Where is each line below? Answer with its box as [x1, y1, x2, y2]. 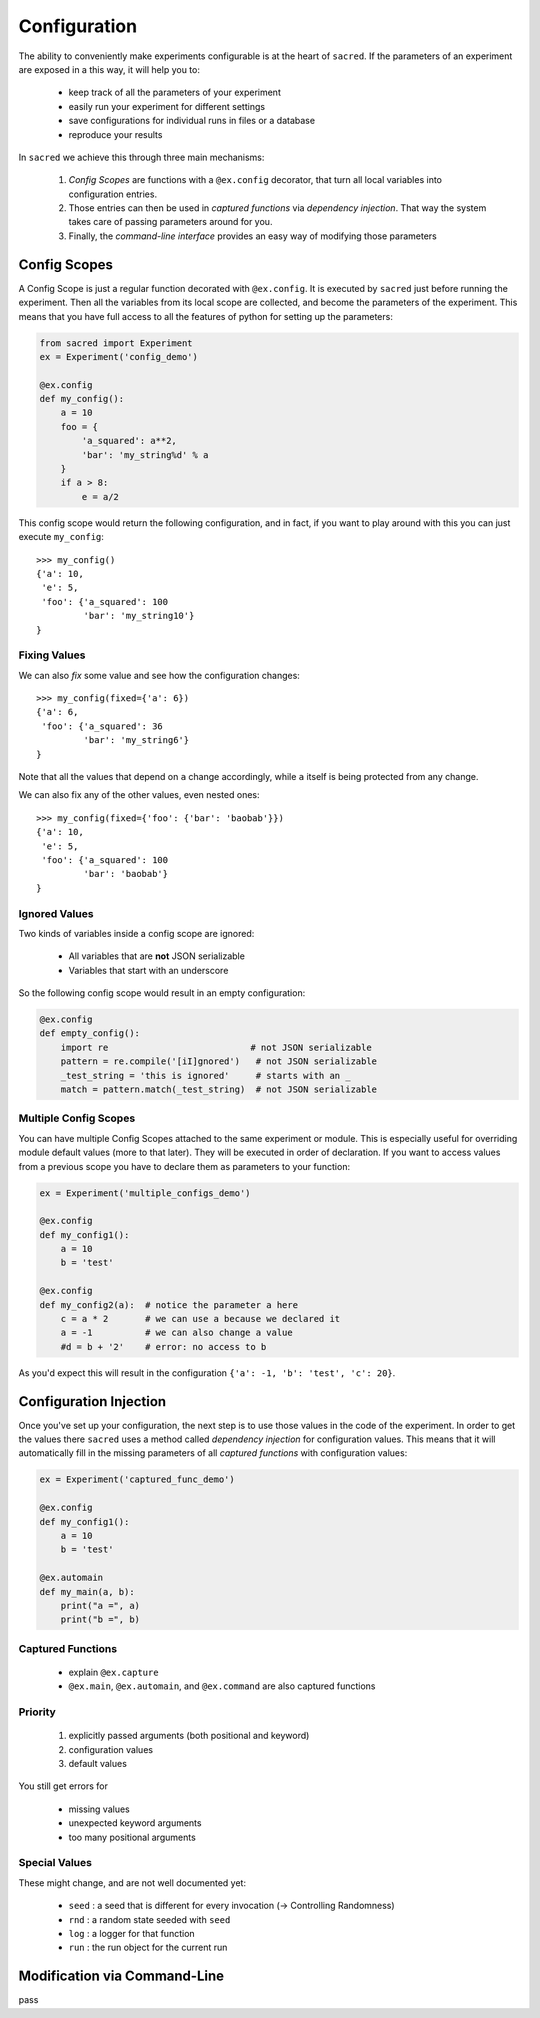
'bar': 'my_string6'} [83, 735, 190, 746]
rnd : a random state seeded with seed [68, 1913, 231, 1925]
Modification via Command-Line [18, 1968, 225, 1985]
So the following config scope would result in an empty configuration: [18, 987, 306, 999]
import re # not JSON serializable [60, 1041, 372, 1053]
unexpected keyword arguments [68, 1817, 202, 1829]
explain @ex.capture [68, 1666, 159, 1678]
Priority [18, 1705, 57, 1719]
